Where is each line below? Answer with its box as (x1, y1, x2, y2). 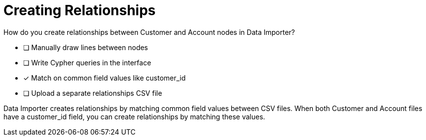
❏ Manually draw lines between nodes (23, 43, 148, 52)
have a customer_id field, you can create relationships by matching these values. (3, 112, 265, 121)
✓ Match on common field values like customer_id (23, 73, 186, 82)
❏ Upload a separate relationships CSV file (23, 88, 162, 97)
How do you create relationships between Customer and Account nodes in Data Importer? (3, 28, 295, 36)
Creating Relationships (3, 2, 156, 19)
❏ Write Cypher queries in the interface (23, 58, 152, 67)
